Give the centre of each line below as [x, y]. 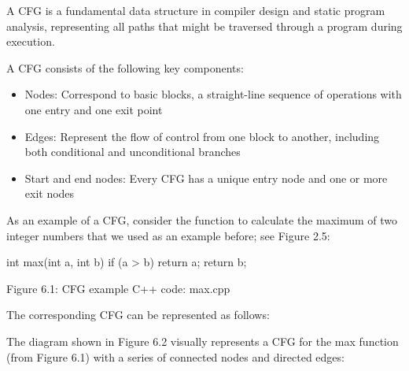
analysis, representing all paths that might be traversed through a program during [204, 26]
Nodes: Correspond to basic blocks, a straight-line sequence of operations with [213, 94]
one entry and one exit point [94, 109]
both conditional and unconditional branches [133, 152]
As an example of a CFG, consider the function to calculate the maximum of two [202, 219]
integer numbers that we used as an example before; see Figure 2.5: [168, 235]
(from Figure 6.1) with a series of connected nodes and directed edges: [175, 356]
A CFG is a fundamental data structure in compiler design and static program [196, 10]
